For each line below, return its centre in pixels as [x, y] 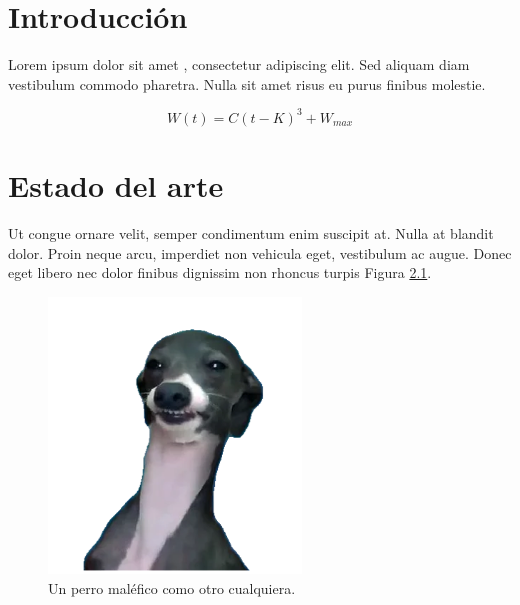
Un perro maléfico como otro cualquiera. [172, 587]
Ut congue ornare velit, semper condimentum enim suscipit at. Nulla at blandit [251, 232]
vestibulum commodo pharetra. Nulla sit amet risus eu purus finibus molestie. [247, 83]
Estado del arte [116, 185]
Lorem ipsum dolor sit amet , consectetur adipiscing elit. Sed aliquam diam [239, 64]
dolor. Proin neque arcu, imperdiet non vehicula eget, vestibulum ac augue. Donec [260, 252]
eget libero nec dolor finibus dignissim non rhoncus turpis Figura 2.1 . [220, 272]
